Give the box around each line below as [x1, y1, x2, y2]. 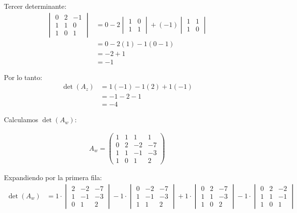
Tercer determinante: [4, 1, 67, 11]
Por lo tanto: [4, 72, 43, 82]
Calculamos [4, 114, 39, 125]
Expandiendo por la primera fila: [4, 172, 102, 183]
